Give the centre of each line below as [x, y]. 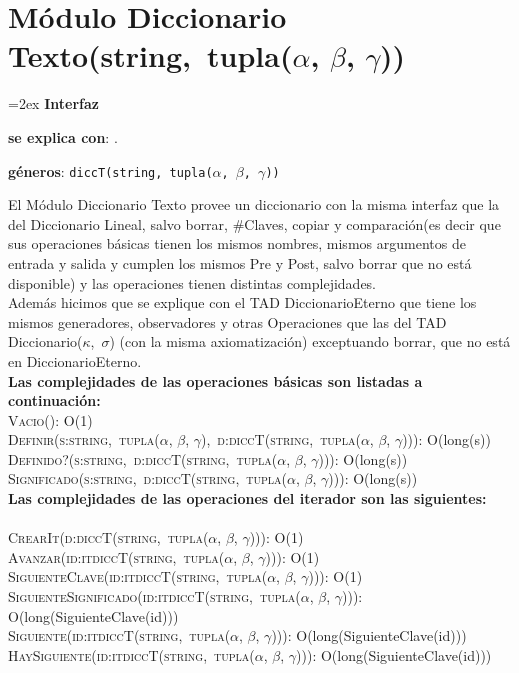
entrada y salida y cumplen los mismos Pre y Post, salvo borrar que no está [240, 262]
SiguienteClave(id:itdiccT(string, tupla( [138, 576]
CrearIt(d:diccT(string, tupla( [108, 537]
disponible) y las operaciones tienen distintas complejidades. [192, 282]
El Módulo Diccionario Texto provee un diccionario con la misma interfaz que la [254, 204]
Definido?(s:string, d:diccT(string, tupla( [143, 458]
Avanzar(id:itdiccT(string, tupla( [116, 556]
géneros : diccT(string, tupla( [110, 170]
